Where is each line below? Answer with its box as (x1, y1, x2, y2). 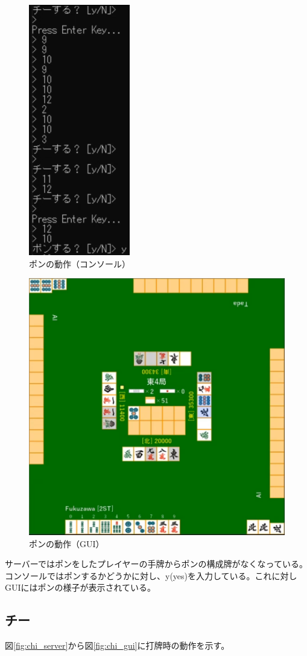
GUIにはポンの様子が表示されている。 (5, 581, 156, 594)
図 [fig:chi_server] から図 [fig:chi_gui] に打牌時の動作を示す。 (5, 639, 230, 652)
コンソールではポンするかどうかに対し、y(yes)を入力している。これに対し (5, 569, 297, 582)
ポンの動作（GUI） (29, 537, 104, 550)
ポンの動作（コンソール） (29, 257, 130, 270)
